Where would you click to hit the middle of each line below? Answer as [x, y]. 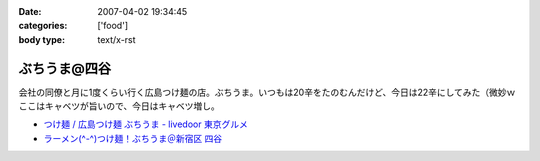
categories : [43, 26]
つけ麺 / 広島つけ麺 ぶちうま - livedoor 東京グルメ [146, 124]
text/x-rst [116, 39]
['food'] [113, 26]
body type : [41, 39]
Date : [30, 11]
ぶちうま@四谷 [65, 68]
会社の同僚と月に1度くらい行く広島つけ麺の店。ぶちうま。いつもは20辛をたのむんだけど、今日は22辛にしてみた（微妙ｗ [267, 92]
